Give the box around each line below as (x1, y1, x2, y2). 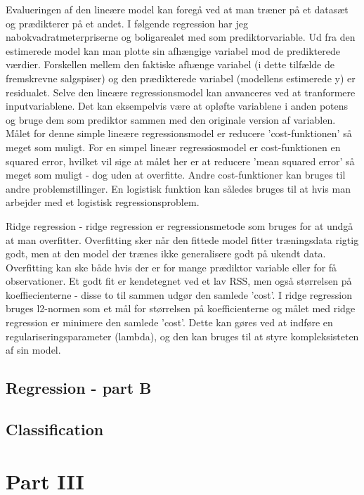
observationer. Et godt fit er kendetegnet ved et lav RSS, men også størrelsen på (6, 274, 352, 288)
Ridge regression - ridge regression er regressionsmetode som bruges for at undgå (6, 218, 353, 233)
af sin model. (6, 342, 61, 357)
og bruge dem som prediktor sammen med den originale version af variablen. (6, 112, 336, 127)
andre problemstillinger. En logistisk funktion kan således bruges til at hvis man (6, 181, 351, 195)
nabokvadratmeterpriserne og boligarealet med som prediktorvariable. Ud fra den (6, 30, 356, 44)
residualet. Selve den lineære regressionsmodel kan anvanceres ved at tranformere (6, 84, 356, 99)
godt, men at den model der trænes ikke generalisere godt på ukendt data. (6, 246, 326, 261)
